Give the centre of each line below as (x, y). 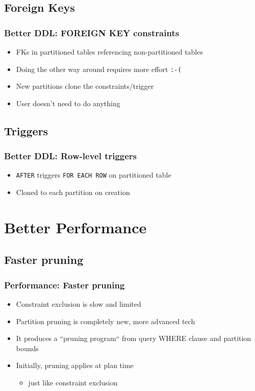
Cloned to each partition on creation (73, 192)
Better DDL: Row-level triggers (71, 156)
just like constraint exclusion (73, 383)
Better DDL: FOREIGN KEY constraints (92, 32)
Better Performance (75, 227)
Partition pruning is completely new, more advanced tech (106, 321)
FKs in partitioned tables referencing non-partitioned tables (109, 52)
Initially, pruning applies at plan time (75, 365)
